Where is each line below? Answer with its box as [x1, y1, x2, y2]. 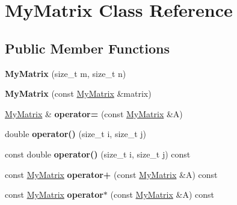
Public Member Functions [5, 38, 170, 57]
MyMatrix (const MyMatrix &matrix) [5, 87, 152, 100]
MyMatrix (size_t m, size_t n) [5, 67, 126, 79]
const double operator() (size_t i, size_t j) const [5, 147, 191, 160]
